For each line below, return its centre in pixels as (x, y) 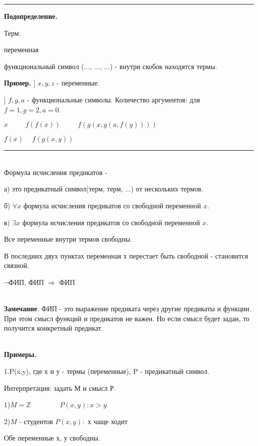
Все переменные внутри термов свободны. (68, 239)
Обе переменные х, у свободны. (52, 438)
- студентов (36, 421)
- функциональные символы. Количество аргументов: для (113, 99)
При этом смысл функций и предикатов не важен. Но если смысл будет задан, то (127, 318)
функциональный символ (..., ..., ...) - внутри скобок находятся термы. (111, 66)
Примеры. (20, 354)
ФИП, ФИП (26, 282)
